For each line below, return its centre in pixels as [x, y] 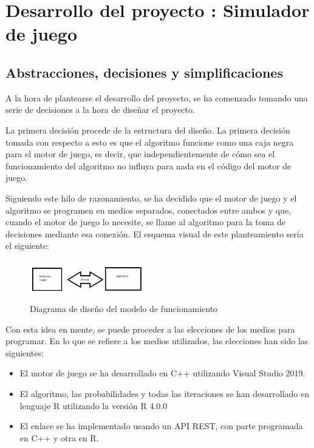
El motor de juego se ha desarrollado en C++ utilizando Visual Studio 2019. [162, 373]
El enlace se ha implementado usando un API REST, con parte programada [161, 426]
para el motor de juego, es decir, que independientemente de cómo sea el [140, 154]
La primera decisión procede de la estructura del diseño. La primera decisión [148, 130]
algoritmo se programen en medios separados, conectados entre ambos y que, [148, 210]
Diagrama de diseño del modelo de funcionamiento [124, 308]
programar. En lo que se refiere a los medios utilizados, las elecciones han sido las [157, 341]
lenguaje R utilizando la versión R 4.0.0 [94, 405]
